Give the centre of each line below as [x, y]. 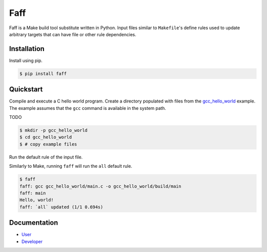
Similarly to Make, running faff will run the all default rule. [71, 166]
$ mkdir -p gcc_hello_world [53, 130]
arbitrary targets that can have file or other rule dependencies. [73, 34]
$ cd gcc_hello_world [46, 137]
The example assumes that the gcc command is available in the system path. [88, 108]
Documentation [34, 223]
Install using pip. [26, 60]
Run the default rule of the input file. [46, 157]
